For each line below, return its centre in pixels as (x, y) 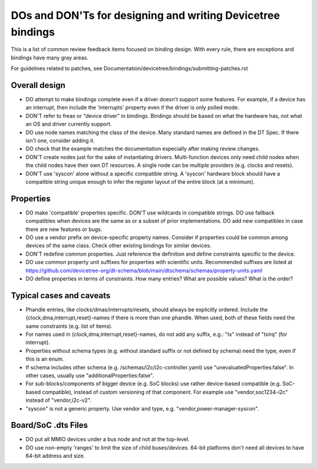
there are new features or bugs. (64, 229)
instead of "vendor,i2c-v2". (58, 400)
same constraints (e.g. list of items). (69, 326)
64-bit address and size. (55, 456)
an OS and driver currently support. (69, 124)
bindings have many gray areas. (49, 57)
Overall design (38, 85)
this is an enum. (45, 359)
